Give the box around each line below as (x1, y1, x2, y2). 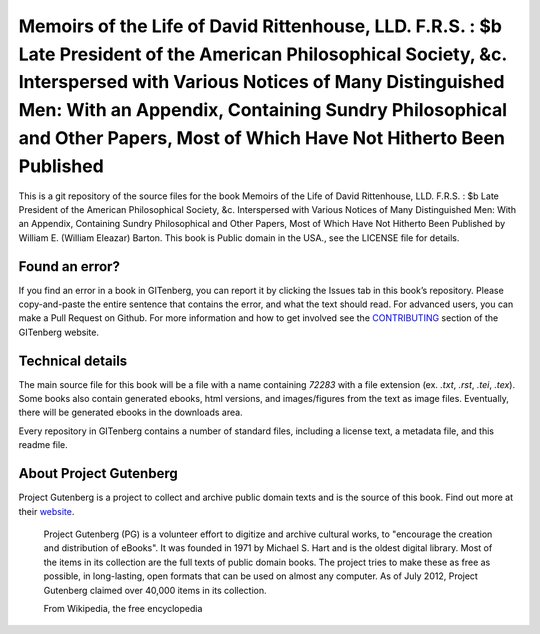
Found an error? (18, 258, 120, 275)
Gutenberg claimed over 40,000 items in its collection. (43, 584, 267, 596)
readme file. (18, 439, 69, 451)
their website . (18, 505, 75, 517)
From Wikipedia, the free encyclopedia (43, 602, 203, 614)
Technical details (18, 352, 128, 369)
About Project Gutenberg (18, 465, 179, 482)
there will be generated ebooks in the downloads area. (18, 406, 244, 419)
